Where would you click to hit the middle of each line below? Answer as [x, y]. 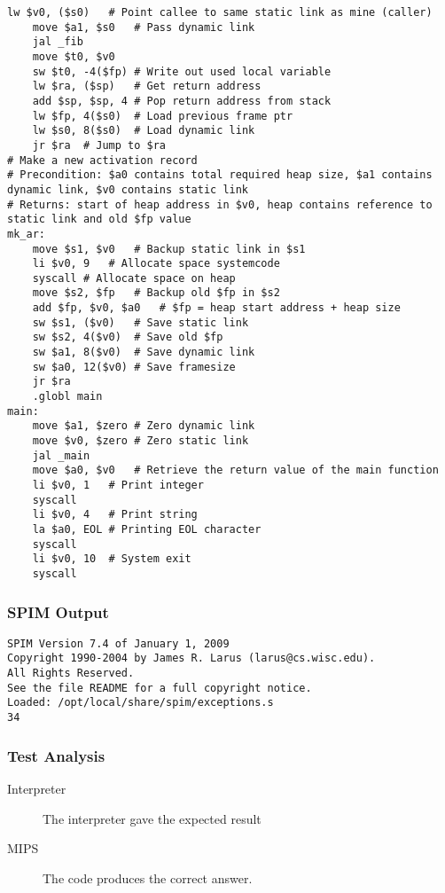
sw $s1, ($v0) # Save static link [141, 322]
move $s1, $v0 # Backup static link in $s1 [169, 249]
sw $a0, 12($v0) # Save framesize [134, 367]
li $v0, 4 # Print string [115, 515]
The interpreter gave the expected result [152, 818]
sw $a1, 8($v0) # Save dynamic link [144, 352]
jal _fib [58, 42]
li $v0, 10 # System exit [112, 559]
